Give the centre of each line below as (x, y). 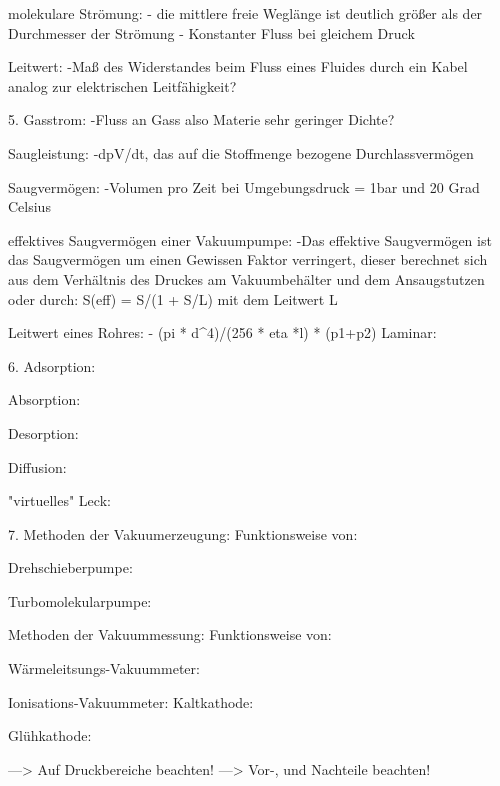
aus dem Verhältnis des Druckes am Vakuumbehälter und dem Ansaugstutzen (246, 278)
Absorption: (44, 399)
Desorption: (43, 432)
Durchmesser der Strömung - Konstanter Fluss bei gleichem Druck (211, 32)
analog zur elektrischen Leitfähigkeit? (122, 85)
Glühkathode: (50, 735)
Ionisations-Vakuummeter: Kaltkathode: (131, 701)
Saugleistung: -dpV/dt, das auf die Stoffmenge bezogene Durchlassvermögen (241, 152)
